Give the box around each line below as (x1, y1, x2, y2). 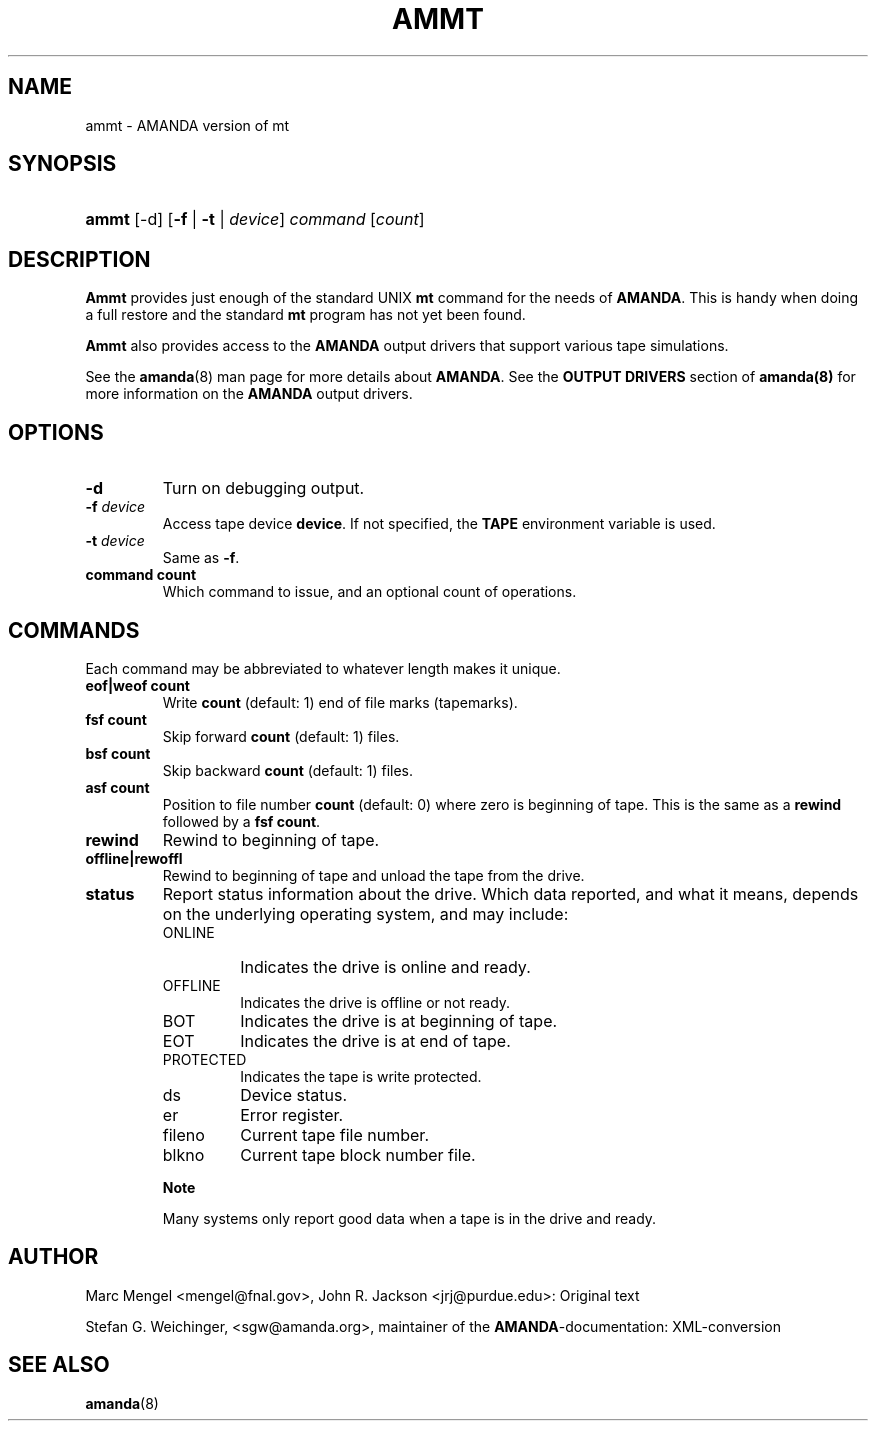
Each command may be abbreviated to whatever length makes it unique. (85, 659, 561, 677)
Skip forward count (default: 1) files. (162, 727, 400, 745)
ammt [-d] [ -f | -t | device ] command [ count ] (85, 209, 425, 230)
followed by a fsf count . (162, 812, 321, 830)
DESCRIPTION (8, 246, 151, 272)
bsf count (85, 744, 151, 762)
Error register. (240, 1104, 344, 1125)
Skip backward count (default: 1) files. (162, 761, 414, 779)
